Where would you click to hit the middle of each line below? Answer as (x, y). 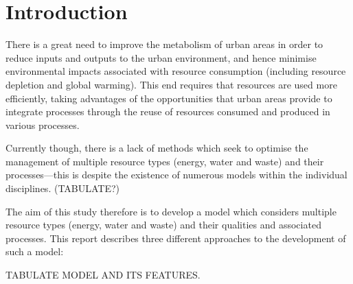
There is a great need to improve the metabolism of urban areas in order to (164, 44)
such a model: (35, 251)
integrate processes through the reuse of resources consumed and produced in (168, 111)
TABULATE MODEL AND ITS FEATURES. (103, 275)
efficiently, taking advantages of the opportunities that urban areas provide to (169, 98)
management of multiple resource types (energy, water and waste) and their (165, 161)
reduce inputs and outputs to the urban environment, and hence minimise (161, 57)
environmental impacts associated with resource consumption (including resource (176, 71)
